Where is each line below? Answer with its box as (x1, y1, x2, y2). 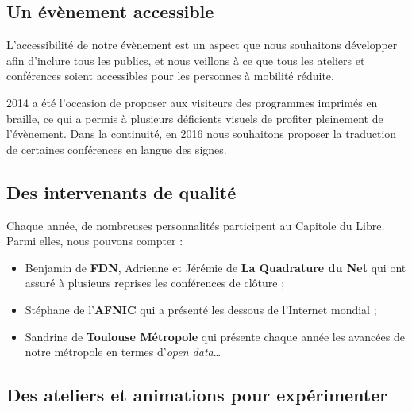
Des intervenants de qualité (6, 179, 237, 204)
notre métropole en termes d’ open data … (25, 344, 221, 360)
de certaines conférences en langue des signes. (6, 140, 227, 157)
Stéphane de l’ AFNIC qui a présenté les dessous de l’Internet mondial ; (25, 301, 377, 317)
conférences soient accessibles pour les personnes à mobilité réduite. (6, 67, 334, 84)
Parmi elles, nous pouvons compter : (6, 232, 183, 249)
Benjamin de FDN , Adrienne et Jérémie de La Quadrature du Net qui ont (25, 259, 406, 275)
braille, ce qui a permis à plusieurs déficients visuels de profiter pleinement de (6, 109, 383, 126)
